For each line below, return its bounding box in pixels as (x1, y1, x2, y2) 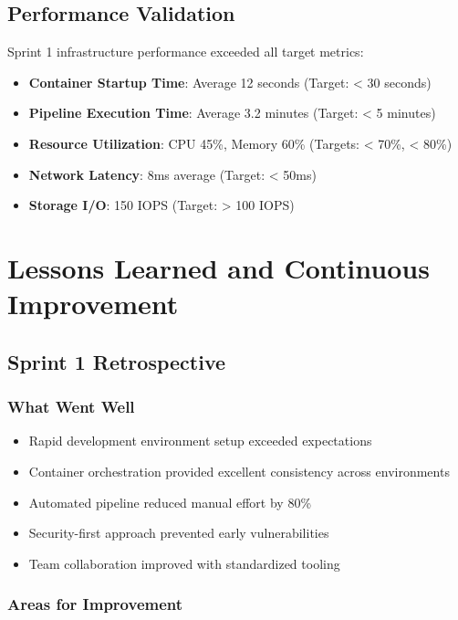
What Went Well (7, 395, 135, 418)
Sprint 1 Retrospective (7, 347, 226, 375)
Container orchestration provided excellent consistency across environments (28, 461, 450, 480)
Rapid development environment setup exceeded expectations (28, 431, 372, 450)
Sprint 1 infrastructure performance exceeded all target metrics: (7, 42, 364, 61)
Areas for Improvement (7, 593, 183, 615)
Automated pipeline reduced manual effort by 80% (28, 492, 312, 511)
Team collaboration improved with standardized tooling (28, 553, 340, 573)
